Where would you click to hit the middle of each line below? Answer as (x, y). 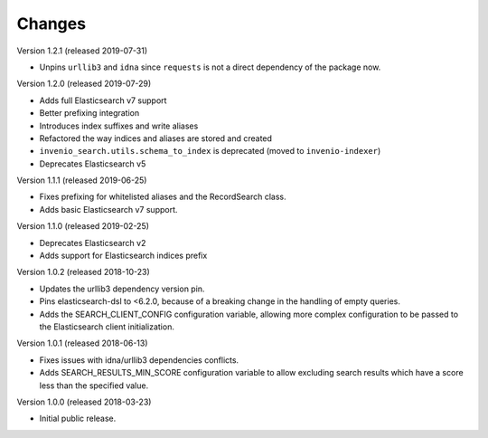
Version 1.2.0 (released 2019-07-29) (84, 84)
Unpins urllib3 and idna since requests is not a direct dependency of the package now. (210, 67)
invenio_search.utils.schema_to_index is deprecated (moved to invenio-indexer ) (210, 151)
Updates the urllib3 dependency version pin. (122, 289)
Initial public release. (78, 419)
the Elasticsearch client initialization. (107, 327)
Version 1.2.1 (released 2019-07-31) (82, 51)
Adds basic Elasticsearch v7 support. (108, 209)
